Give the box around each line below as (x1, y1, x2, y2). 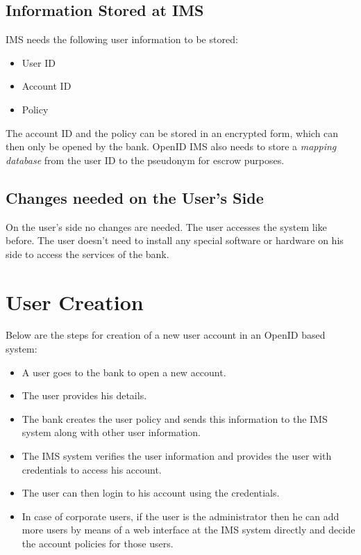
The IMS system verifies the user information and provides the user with (22, 449, 332, 463)
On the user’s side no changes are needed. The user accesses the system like (6, 219, 327, 234)
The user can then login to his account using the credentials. (22, 485, 280, 500)
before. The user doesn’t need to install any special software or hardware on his (6, 233, 344, 248)
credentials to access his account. (22, 462, 162, 476)
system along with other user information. (22, 425, 201, 440)
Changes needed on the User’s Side (6, 186, 264, 208)
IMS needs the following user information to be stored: (6, 32, 238, 47)
